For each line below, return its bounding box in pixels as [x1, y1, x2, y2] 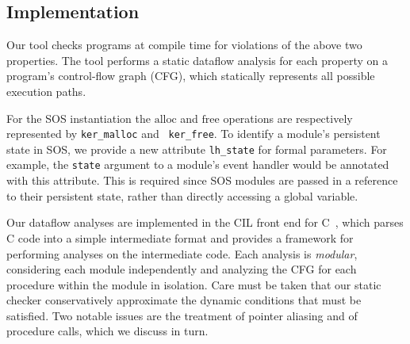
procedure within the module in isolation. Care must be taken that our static [6, 276, 381, 292]
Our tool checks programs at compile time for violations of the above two [6, 36, 362, 53]
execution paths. [6, 82, 86, 99]
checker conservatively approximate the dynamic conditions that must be [6, 292, 362, 308]
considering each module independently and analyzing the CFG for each [6, 261, 357, 277]
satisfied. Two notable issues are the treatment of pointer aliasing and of [6, 307, 358, 323]
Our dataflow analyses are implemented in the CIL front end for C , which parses [6, 214, 404, 231]
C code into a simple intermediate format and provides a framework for [6, 229, 354, 246]
